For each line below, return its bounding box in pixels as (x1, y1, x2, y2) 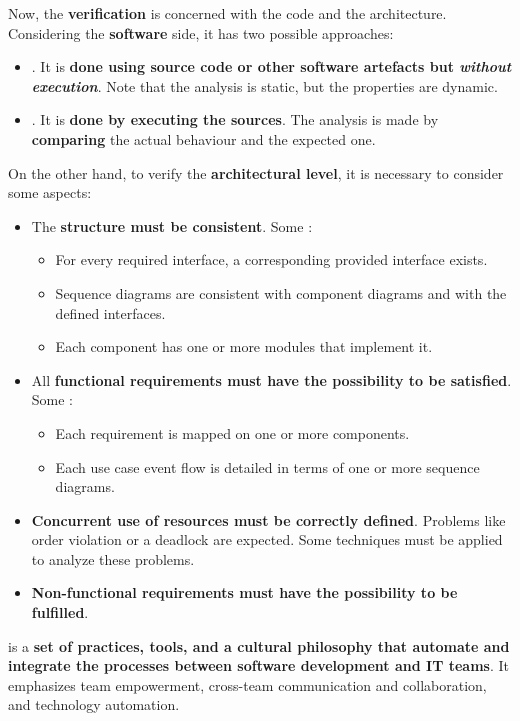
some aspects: (8, 182, 92, 203)
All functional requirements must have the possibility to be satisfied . (31, 369, 512, 390)
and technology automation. (8, 694, 180, 715)
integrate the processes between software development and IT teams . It (8, 655, 509, 676)
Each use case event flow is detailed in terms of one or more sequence (55, 456, 480, 477)
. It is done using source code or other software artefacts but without (31, 56, 512, 77)
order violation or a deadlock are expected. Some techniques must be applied (31, 529, 503, 550)
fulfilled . (31, 602, 89, 623)
